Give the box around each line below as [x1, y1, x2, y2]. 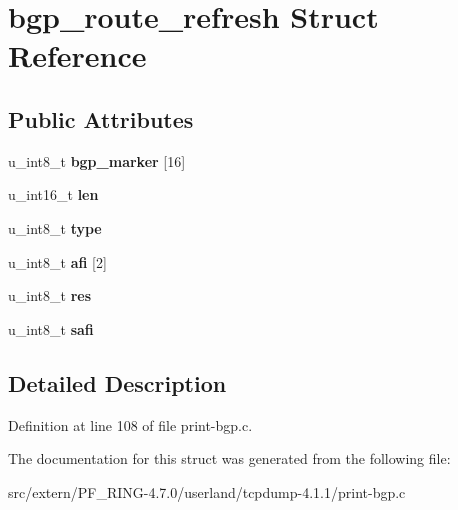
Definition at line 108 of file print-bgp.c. [8, 414, 253, 435]
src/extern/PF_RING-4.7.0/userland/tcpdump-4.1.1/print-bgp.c [8, 481, 406, 502]
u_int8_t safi [8, 318, 94, 339]
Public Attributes [8, 103, 194, 134]
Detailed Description [8, 367, 227, 398]
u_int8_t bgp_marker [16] [8, 150, 186, 171]
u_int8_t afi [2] [8, 251, 107, 272]
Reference [8, 35, 147, 76]
